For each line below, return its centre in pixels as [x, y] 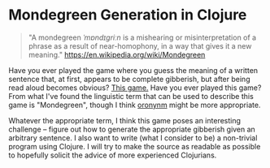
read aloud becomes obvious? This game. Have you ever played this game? [135, 88]
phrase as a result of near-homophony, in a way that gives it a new [140, 45]
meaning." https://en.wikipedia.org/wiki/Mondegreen [117, 54]
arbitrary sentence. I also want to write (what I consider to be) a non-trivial [133, 138]
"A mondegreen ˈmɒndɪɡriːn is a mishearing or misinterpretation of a [142, 37]
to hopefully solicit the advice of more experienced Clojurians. [113, 155]
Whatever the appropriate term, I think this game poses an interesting [125, 120]
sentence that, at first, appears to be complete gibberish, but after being [129, 79]
